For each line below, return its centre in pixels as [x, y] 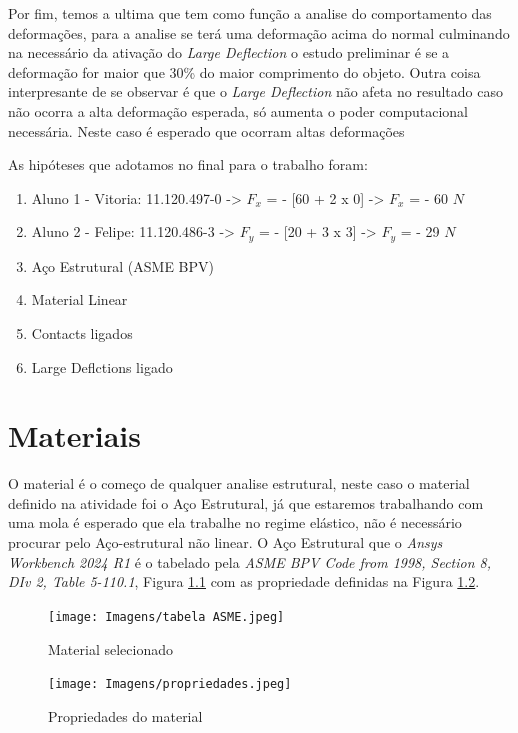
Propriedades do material [125, 715]
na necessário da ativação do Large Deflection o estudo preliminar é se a [229, 52]
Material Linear [79, 299]
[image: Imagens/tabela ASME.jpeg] [166, 616]
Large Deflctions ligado [102, 366]
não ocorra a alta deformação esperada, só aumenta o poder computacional [238, 110]
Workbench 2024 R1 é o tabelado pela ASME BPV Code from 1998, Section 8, [250, 561]
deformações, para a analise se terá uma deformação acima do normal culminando [259, 32]
